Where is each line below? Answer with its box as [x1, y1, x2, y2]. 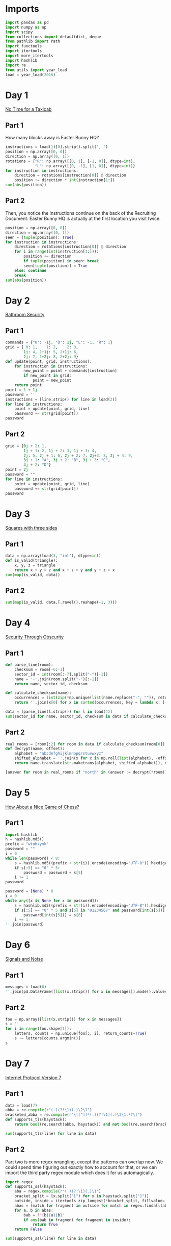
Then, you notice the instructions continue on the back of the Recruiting [5, 210, 156, 216]
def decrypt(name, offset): [5, 746, 65, 752]
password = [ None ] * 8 [5, 889, 53, 894]
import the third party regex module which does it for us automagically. [5, 1169, 154, 1176]
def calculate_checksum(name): [5, 690, 72, 695]
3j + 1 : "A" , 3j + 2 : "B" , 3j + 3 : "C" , [23, 458, 110, 463]
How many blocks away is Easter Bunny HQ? [5, 135, 99, 141]
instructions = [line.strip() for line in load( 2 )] [5, 396, 117, 402]
